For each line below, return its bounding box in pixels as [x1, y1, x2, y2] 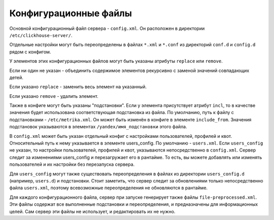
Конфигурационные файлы [9, 8, 132, 19]
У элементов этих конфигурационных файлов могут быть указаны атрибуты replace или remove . [9, 58, 223, 64]
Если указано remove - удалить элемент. [9, 93, 98, 99]
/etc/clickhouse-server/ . [9, 32, 73, 38]
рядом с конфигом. [9, 49, 51, 55]
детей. [9, 74, 24, 81]
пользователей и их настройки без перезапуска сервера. [9, 161, 135, 167]
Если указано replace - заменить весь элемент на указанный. [9, 84, 147, 90]
